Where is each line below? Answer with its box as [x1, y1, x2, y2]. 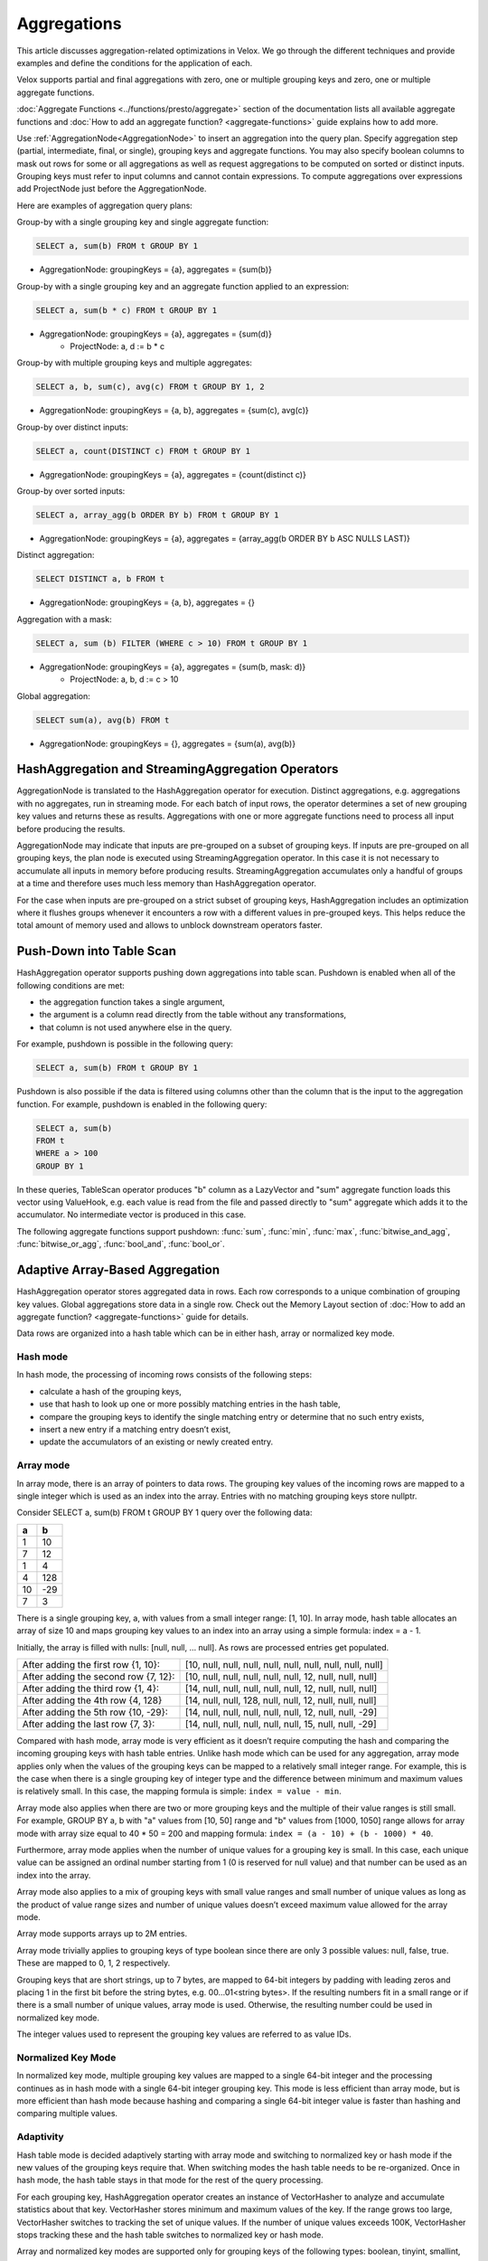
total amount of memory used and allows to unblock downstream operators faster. [16, 920, 323, 931]
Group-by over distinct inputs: [16, 421, 128, 432]
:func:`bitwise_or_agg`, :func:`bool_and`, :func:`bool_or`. [16, 1239, 225, 1250]
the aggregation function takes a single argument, [39, 997, 225, 1008]
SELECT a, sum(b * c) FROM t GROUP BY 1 [35, 305, 217, 316]
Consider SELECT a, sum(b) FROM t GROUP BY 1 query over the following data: [16, 1507, 313, 1518]
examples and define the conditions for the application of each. [16, 57, 253, 68]
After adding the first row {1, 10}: [22, 1658, 160, 1670]
